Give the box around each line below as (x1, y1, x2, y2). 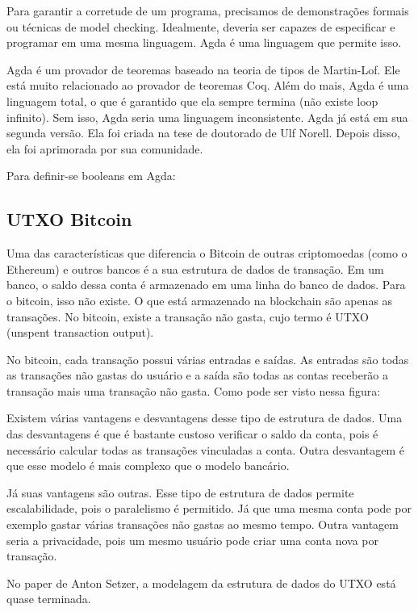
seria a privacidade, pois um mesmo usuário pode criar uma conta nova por (6, 531, 378, 548)
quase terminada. (6, 590, 91, 607)
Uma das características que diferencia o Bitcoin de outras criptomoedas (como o (6, 245, 408, 262)
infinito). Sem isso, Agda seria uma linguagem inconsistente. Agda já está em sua (6, 108, 408, 125)
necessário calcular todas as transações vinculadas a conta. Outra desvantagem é (6, 441, 405, 458)
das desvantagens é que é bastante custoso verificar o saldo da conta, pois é (6, 425, 378, 442)
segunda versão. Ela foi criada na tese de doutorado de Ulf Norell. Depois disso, (6, 124, 400, 141)
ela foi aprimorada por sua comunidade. (6, 140, 203, 157)
